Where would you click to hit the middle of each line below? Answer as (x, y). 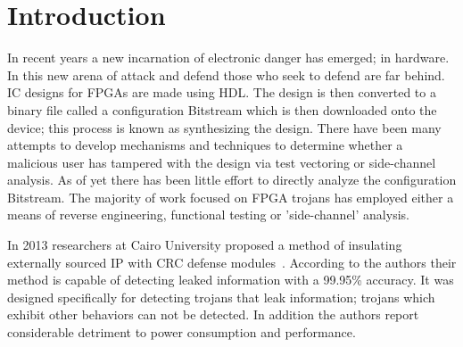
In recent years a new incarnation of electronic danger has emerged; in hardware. (228, 58)
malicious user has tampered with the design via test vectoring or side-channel (222, 162)
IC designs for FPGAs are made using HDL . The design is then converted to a (222, 92)
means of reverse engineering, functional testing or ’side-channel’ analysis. (208, 215)
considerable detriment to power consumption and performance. (182, 332)
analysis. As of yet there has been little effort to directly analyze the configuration (232, 180)
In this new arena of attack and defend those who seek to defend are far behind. (226, 74)
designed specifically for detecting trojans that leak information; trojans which (221, 297)
